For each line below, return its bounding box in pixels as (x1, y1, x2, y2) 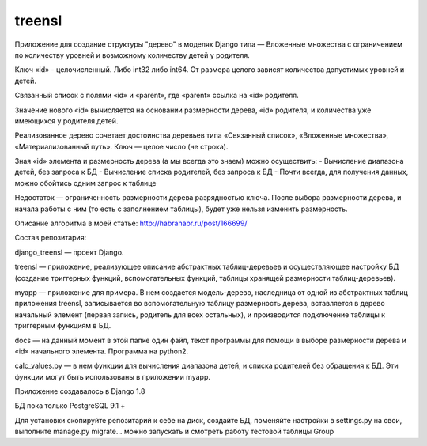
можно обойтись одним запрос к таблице (14, 178, 157, 187)
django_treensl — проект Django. (14, 248, 124, 257)
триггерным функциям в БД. (14, 321, 111, 331)
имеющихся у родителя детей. (14, 115, 119, 126)
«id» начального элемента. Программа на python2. (14, 346, 189, 356)
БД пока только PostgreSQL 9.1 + (14, 401, 126, 410)
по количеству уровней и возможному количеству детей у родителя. (14, 50, 251, 59)
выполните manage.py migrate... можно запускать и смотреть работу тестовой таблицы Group (14, 427, 334, 437)
